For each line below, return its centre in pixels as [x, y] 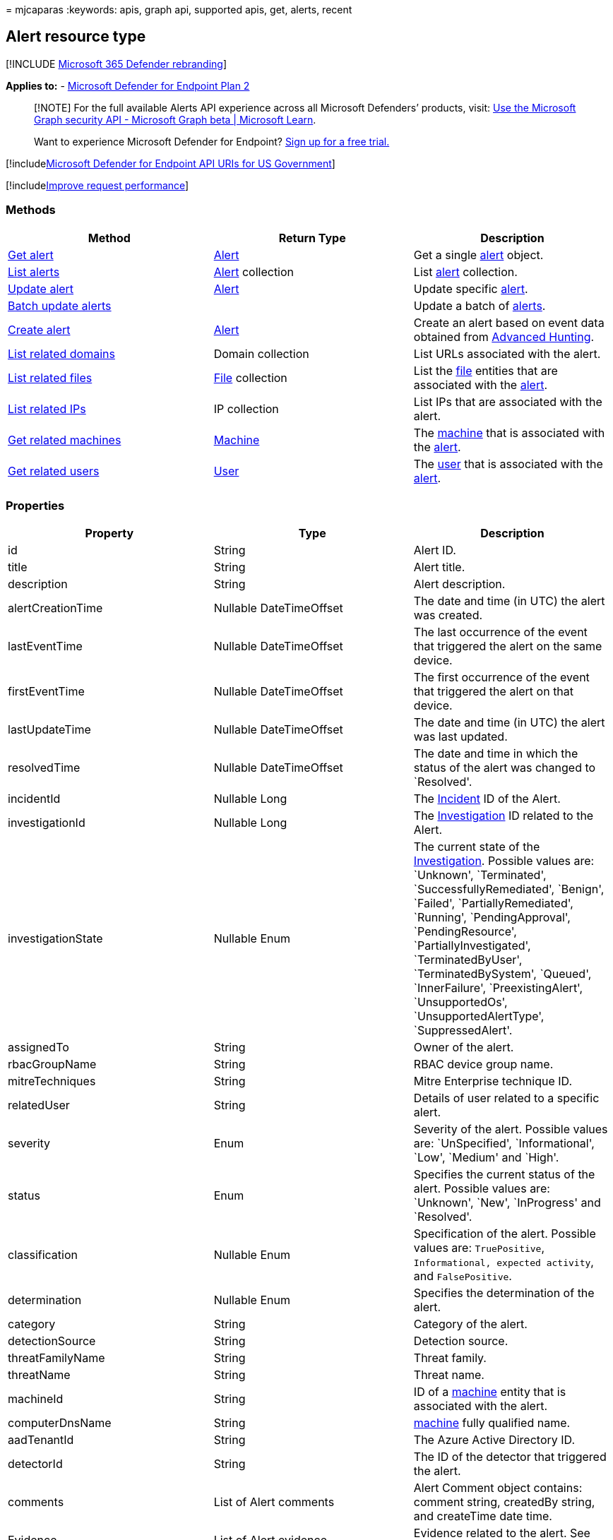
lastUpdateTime [49, 730]
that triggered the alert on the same [508, 646]
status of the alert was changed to [505, 768]
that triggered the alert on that [494, 692]
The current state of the [477, 847]
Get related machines [65, 440]
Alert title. [439, 567]
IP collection [246, 408]
